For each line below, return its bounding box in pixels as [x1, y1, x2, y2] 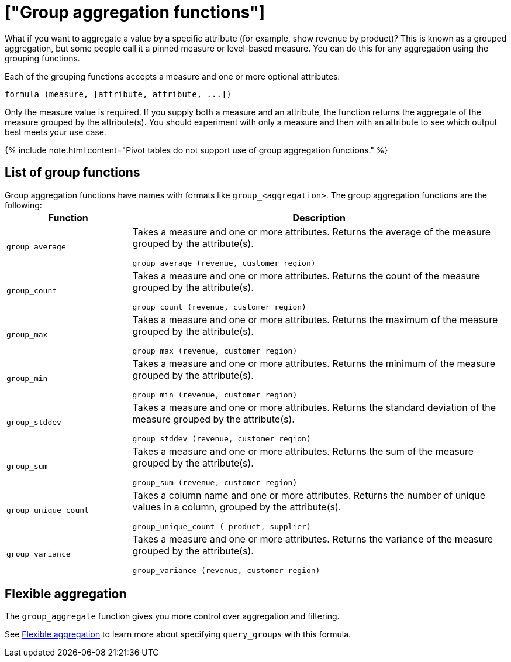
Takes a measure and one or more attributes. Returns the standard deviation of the [132, 401, 496, 413]
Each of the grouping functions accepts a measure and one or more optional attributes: [5, 71, 340, 81]
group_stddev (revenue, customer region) [132, 434, 311, 443]
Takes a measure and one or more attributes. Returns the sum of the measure [132, 445, 474, 457]
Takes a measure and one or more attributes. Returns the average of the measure [132, 225, 491, 238]
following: [5, 200, 42, 210]
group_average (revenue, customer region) [132, 258, 316, 267]
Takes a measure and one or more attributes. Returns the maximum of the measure [132, 313, 498, 325]
